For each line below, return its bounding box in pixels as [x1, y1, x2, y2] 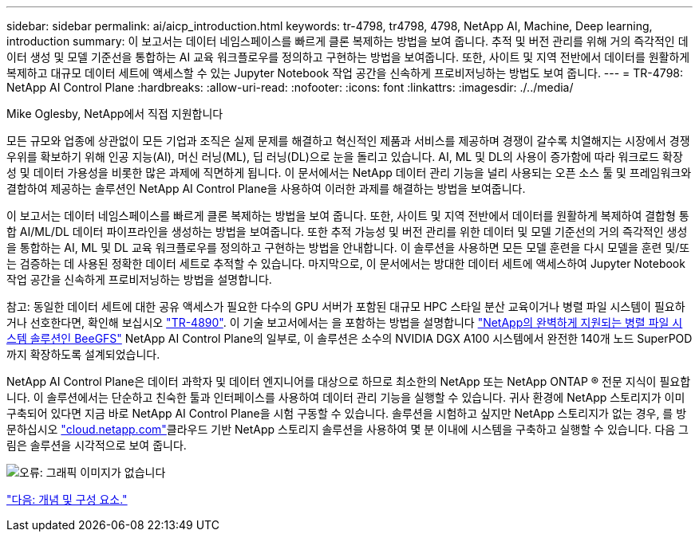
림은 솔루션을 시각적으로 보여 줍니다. [6, 438, 187, 452]
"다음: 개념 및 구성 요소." [6, 493, 128, 506]
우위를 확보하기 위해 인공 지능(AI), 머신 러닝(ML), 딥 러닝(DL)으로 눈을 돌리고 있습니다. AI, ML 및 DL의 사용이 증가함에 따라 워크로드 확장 [6, 150, 683, 163]
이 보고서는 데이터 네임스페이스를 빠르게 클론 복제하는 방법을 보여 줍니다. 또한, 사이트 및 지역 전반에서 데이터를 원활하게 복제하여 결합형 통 [6, 209, 689, 222]
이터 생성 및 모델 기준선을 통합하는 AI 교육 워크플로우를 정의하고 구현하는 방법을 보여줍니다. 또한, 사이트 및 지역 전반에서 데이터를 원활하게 [6, 50, 690, 64]
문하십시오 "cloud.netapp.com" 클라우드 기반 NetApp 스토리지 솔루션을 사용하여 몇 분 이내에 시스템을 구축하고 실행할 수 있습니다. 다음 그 [6, 422, 689, 436]
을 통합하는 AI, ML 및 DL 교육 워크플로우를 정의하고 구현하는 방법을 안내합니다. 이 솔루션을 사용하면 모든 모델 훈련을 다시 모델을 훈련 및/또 [6, 241, 690, 254]
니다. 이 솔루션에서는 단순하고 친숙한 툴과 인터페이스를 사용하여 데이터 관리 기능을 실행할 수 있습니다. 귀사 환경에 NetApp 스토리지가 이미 [6, 391, 685, 404]
